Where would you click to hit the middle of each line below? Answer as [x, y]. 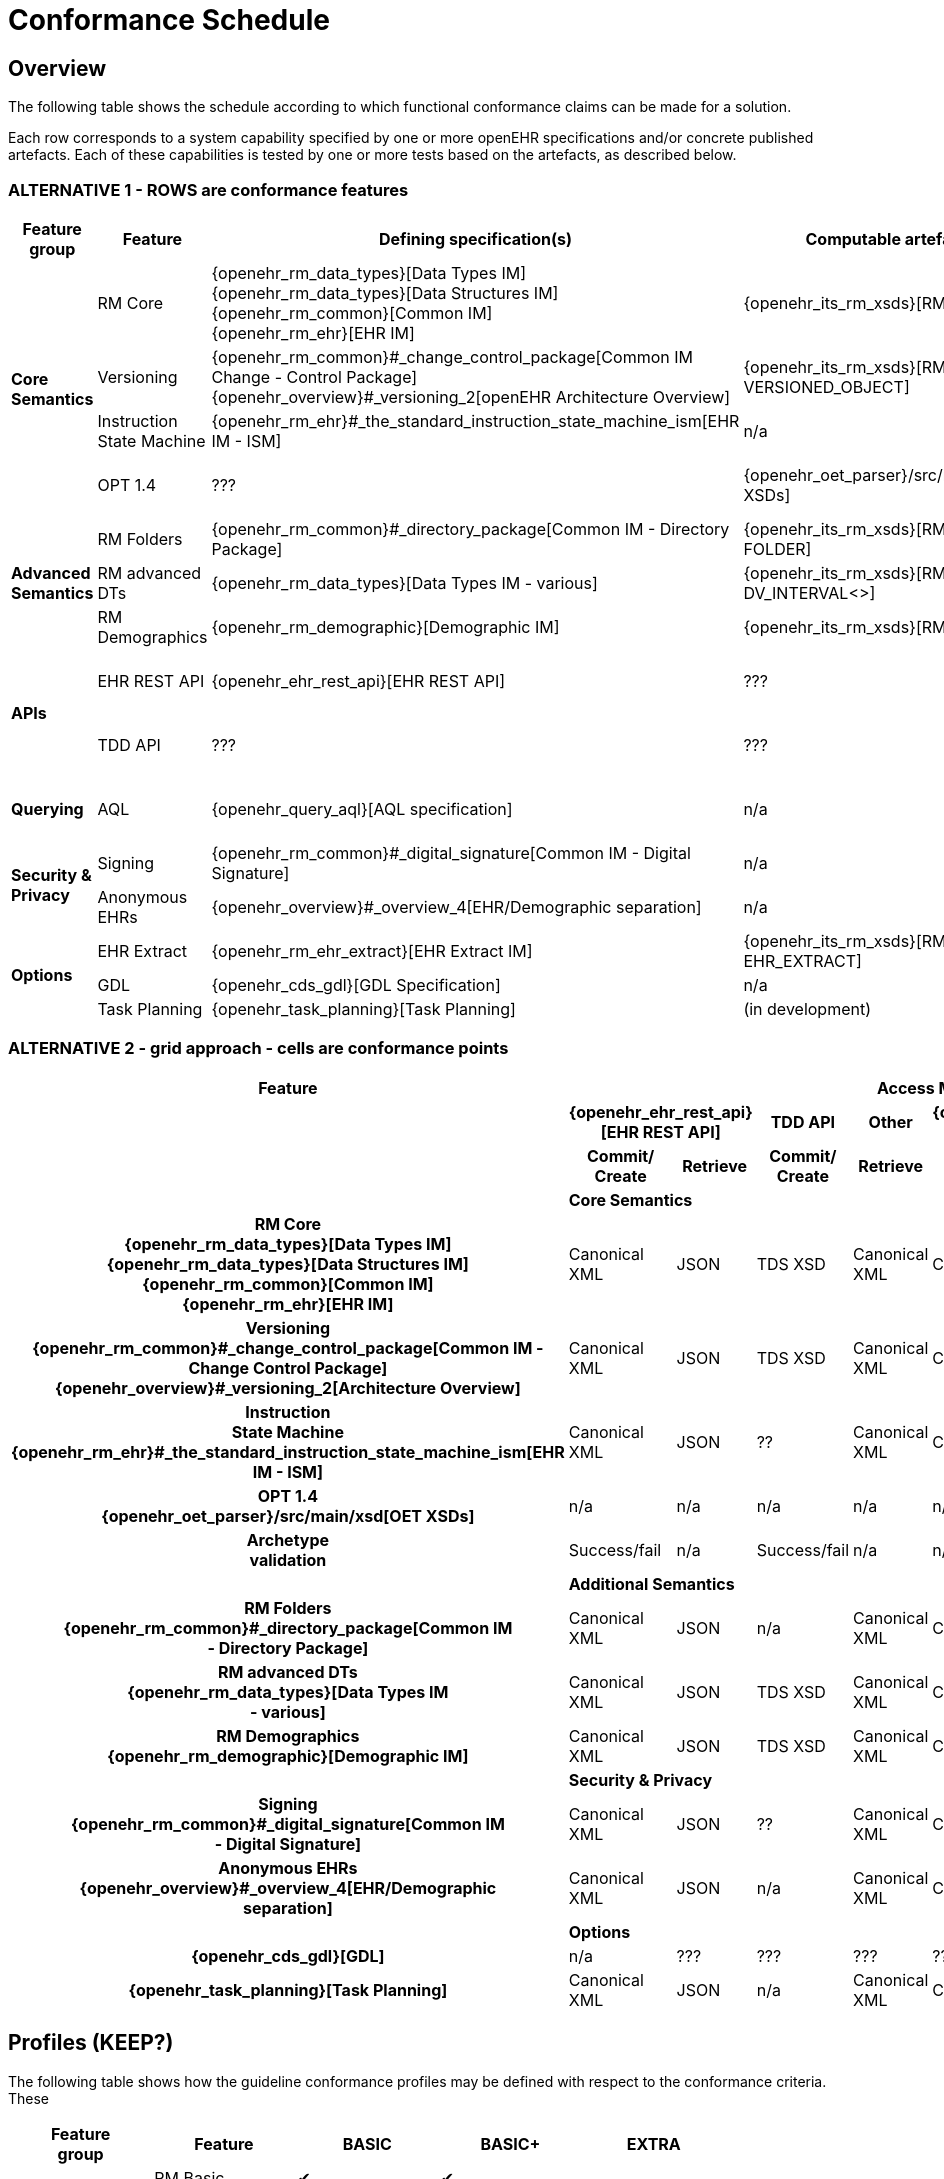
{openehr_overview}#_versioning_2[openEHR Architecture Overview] [471, 396]
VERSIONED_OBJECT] [826, 386]
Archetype [288, 1539]
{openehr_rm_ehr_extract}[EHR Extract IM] [372, 950]
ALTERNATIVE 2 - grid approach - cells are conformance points [258, 1048]
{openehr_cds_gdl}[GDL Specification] [356, 984]
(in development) [807, 1008]
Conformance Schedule [169, 20]
